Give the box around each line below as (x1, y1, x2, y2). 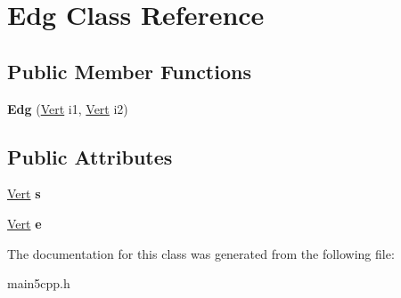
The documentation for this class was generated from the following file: (7, 244, 395, 262)
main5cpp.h (7, 274, 70, 293)
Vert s (7, 184, 41, 203)
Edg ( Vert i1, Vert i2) (7, 99, 128, 117)
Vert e (7, 213, 42, 232)
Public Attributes (7, 142, 173, 170)
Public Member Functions (7, 57, 251, 85)
